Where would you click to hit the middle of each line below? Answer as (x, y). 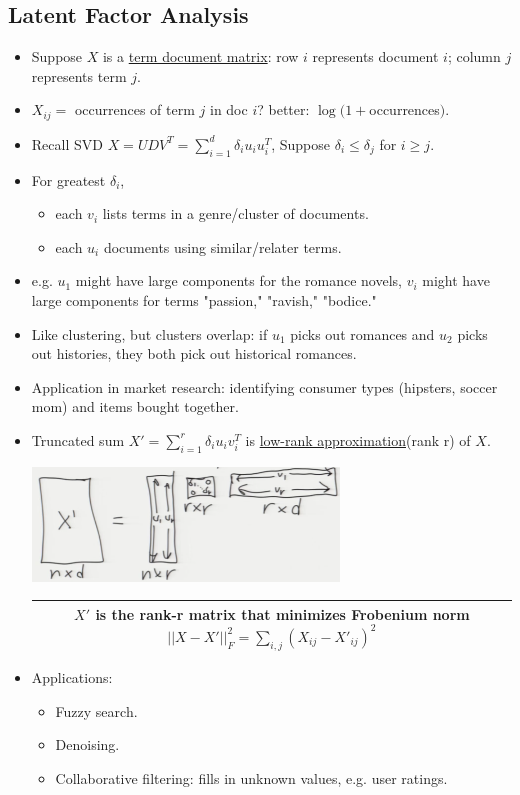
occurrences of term (134, 109)
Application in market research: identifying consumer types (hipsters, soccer (264, 386)
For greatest (68, 179)
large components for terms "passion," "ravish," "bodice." (204, 300)
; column (474, 56)
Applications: (72, 677)
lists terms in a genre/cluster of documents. (235, 213)
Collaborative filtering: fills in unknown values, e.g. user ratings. (251, 778)
